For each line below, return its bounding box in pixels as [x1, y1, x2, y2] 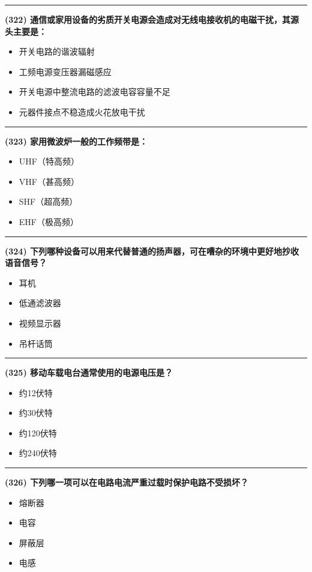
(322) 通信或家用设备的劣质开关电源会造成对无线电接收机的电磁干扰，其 [5, 13, 291, 25]
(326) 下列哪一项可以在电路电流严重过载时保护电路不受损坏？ [5, 476, 249, 489]
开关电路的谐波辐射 [19, 45, 95, 58]
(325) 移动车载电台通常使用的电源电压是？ [5, 366, 173, 379]
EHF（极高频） [19, 215, 79, 227]
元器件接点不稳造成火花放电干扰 [19, 105, 145, 118]
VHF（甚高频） [19, 175, 79, 187]
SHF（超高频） [19, 195, 78, 208]
